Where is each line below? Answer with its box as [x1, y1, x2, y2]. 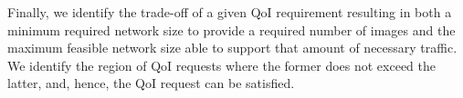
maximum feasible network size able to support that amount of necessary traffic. [7, 38, 458, 57]
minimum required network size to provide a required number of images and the [7, 20, 456, 39]
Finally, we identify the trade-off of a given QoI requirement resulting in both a [7, 3, 452, 21]
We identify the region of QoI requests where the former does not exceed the [7, 55, 436, 74]
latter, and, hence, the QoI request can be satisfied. [7, 73, 295, 93]
